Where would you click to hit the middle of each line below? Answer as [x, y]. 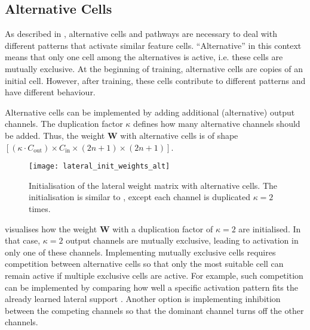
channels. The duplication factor [64, 124]
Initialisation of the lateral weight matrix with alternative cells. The [153, 185]
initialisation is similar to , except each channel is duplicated [139, 197]
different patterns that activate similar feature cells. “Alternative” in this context [153, 45]
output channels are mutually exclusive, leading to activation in [182, 240]
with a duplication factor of [163, 228]
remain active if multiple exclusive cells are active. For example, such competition [154, 275]
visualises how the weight [51, 228]
